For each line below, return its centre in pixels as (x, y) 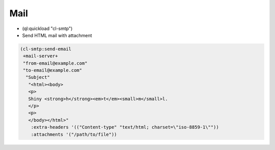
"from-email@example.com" (55, 63)
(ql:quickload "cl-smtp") (47, 28)
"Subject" (38, 77)
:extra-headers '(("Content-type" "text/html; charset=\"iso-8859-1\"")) (125, 127)
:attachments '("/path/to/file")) (74, 134)
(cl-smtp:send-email (46, 49)
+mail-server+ (40, 56)
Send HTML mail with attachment (57, 35)
